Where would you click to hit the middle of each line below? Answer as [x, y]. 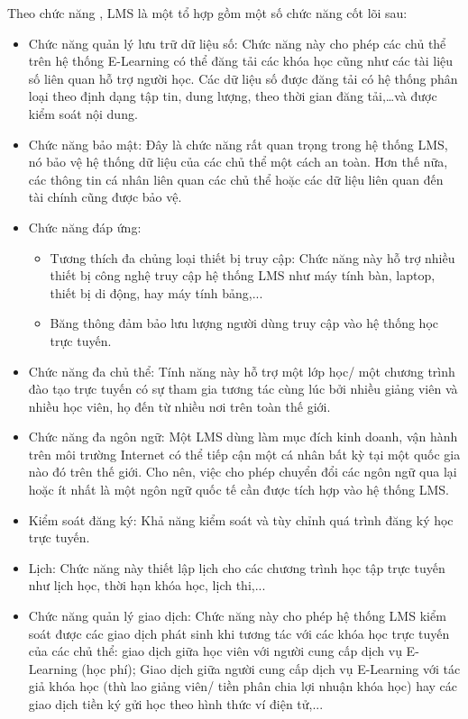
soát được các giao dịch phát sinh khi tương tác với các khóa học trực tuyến [239, 633]
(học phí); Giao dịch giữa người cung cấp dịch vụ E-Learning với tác [271, 668]
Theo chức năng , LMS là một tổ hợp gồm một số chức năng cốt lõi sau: [207, 13]
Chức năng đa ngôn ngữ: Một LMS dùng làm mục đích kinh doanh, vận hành [243, 437]
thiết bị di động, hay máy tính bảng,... [156, 292]
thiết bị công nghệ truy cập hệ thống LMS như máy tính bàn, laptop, [243, 275]
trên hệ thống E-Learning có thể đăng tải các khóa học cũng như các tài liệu [241, 61]
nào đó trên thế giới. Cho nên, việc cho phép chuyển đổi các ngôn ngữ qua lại [243, 472]
